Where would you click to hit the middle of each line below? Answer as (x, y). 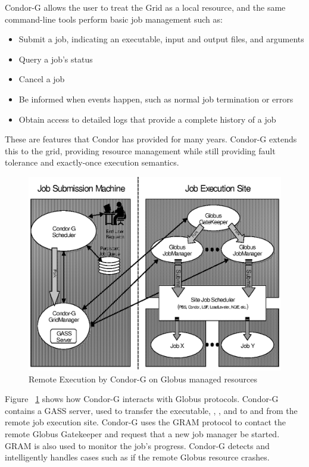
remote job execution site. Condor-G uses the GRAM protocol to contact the (146, 422)
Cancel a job (42, 79)
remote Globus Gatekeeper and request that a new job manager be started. (142, 433)
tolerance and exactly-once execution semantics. (92, 162)
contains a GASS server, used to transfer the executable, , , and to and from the (151, 410)
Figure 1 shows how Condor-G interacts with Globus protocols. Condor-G (142, 399)
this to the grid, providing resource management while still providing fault (140, 150)
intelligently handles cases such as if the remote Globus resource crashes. (137, 457)
